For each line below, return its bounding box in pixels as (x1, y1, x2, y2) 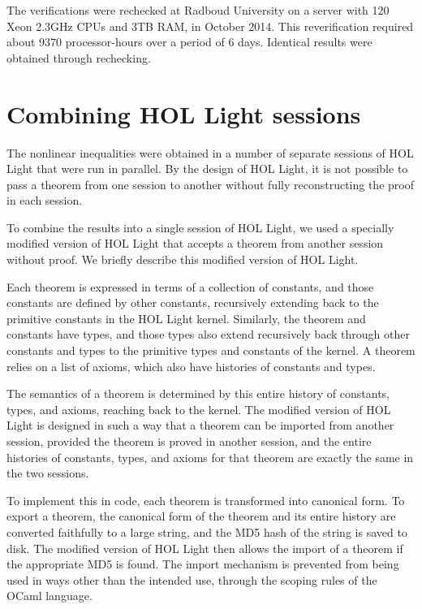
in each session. (6, 192, 83, 209)
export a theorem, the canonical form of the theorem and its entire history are (6, 508, 396, 525)
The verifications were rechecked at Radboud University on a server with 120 (6, 2, 390, 18)
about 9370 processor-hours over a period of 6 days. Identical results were (6, 33, 372, 50)
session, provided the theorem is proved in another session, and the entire (6, 433, 372, 449)
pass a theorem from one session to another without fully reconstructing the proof (6, 175, 414, 192)
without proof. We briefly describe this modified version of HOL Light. (6, 251, 359, 268)
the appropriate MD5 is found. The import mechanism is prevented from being (6, 555, 399, 572)
